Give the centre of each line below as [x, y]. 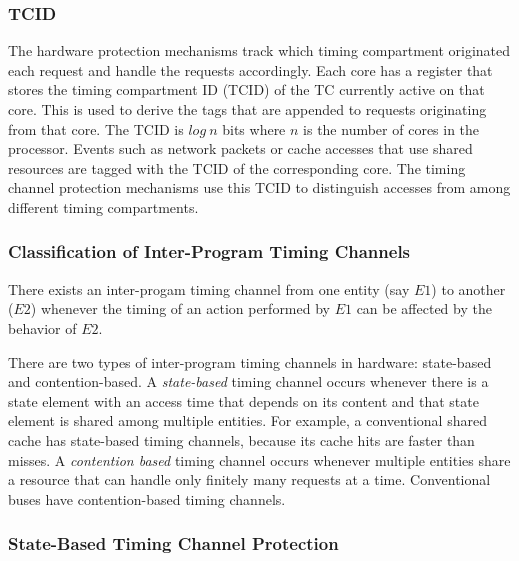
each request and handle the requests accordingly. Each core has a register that [250, 69]
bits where [254, 128]
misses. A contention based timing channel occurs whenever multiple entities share [259, 459]
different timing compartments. [103, 206]
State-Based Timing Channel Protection [173, 543]
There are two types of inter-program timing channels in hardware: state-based [250, 361]
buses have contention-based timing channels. [147, 498]
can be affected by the [424, 308]
